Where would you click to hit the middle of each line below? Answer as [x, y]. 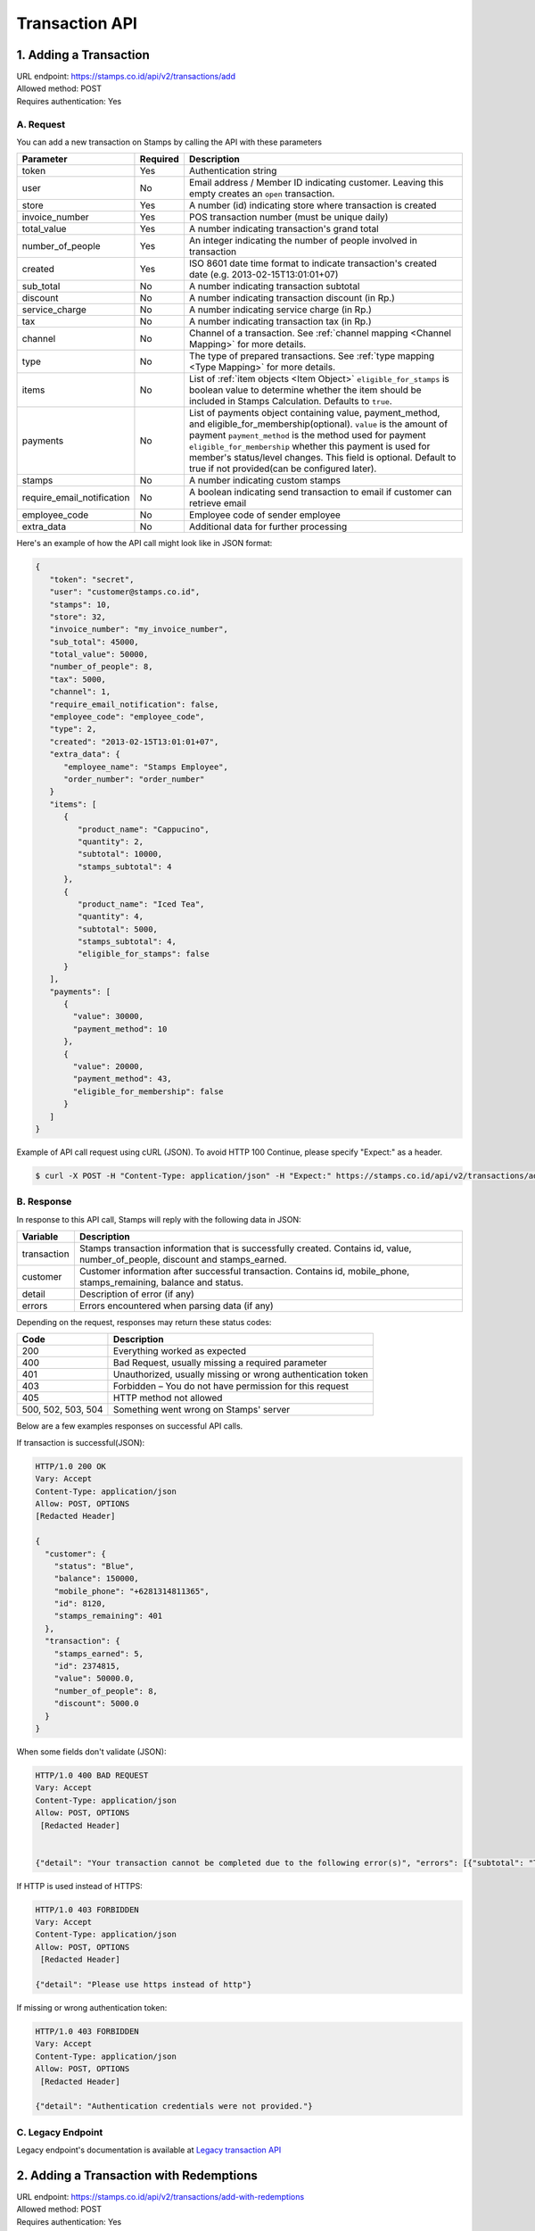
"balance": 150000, [97, 1579]
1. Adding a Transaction [83, 55]
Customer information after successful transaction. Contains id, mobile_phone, [244, 1272]
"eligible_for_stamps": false [143, 954]
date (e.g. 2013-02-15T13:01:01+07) [263, 275]
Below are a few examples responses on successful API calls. [130, 1426]
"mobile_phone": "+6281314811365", [132, 1591]
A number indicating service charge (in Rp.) [280, 310]
